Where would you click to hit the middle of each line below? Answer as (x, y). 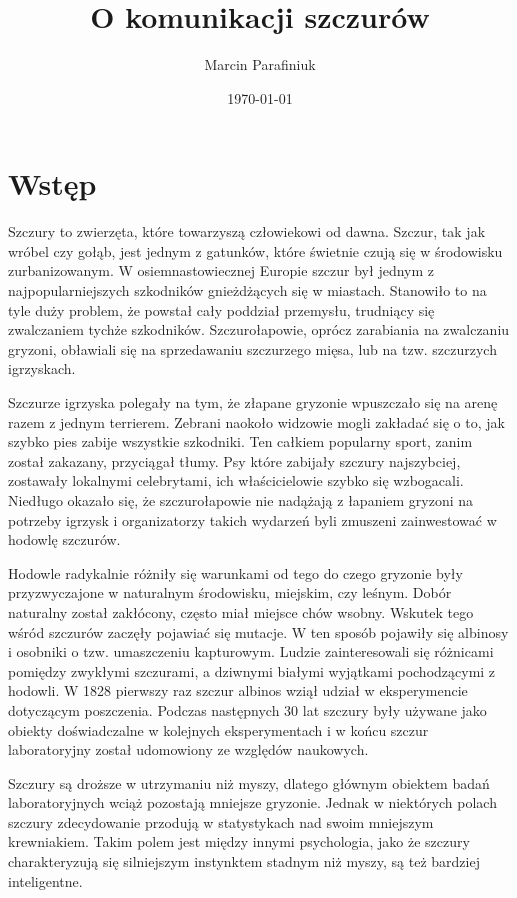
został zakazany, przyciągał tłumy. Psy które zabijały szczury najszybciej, (234, 460)
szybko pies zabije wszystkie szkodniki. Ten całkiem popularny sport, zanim (240, 441)
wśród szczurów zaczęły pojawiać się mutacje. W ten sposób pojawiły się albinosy (258, 631)
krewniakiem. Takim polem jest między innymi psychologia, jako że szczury (239, 841)
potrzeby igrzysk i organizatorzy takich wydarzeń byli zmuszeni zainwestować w (252, 519)
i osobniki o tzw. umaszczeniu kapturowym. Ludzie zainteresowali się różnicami (251, 651)
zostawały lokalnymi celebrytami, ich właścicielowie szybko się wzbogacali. (236, 480)
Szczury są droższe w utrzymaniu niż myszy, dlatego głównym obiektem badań (249, 782)
